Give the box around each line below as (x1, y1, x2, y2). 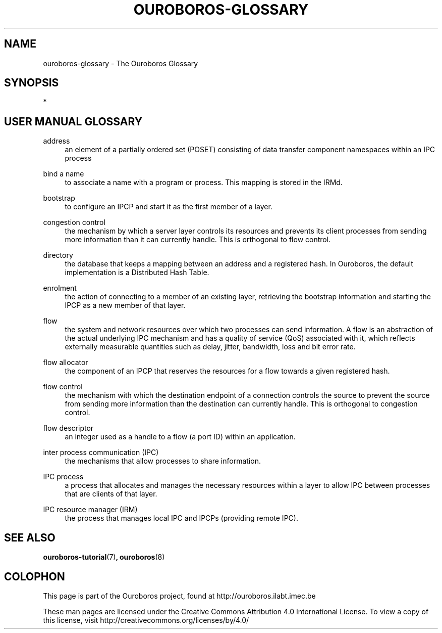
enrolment (43, 284, 77, 293)
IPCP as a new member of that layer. (65, 301, 186, 310)
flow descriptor (43, 424, 94, 433)
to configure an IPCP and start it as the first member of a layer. (65, 202, 272, 211)
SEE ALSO (4, 531, 56, 544)
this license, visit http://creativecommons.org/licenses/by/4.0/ (43, 615, 249, 624)
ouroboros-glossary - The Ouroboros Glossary (43, 59, 198, 68)
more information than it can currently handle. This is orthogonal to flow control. (65, 235, 331, 244)
